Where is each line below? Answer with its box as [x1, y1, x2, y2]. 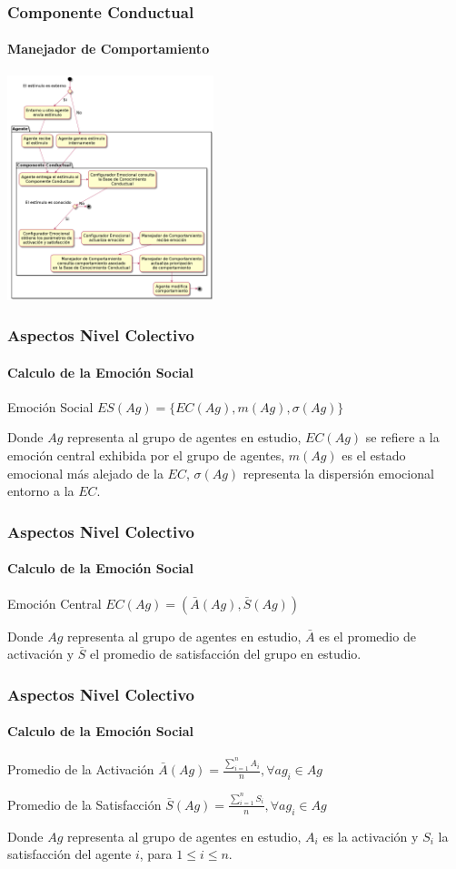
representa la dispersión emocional [243, 463, 434, 482]
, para [139, 844, 173, 864]
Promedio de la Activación [7, 760, 154, 779]
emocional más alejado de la [7, 463, 164, 482]
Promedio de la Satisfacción [7, 794, 162, 813]
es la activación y [322, 826, 419, 845]
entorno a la [7, 481, 74, 500]
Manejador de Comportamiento [7, 39, 210, 58]
